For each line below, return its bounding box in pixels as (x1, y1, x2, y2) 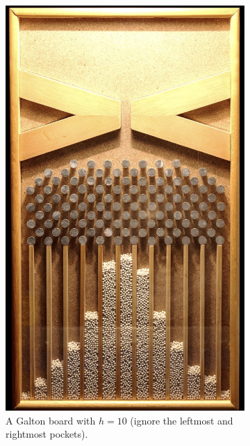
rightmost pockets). (6, 427, 88, 441)
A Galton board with (6, 413, 96, 427)
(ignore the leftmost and (130, 413, 233, 427)
